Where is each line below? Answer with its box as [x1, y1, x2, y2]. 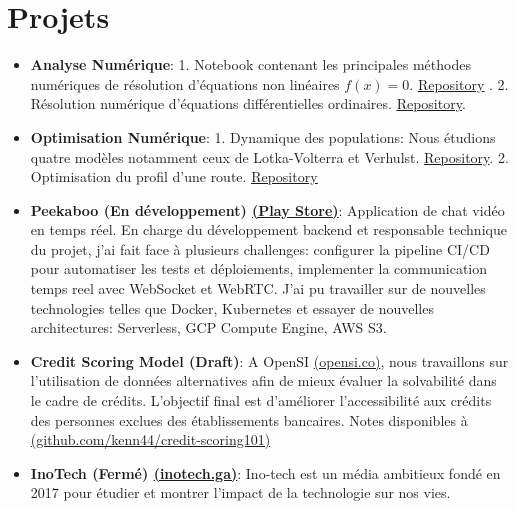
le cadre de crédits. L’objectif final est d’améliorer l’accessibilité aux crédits [30, 390, 492, 411]
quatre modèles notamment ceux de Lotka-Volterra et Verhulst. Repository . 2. [30, 146, 509, 167]
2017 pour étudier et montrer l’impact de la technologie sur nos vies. [30, 482, 451, 503]
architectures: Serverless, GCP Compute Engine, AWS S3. [30, 317, 387, 338]
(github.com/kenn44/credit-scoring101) [30, 429, 271, 450]
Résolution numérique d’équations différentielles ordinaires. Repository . [30, 93, 466, 114]
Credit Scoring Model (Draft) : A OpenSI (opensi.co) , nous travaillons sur [30, 350, 509, 371]
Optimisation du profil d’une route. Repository [30, 166, 318, 187]
